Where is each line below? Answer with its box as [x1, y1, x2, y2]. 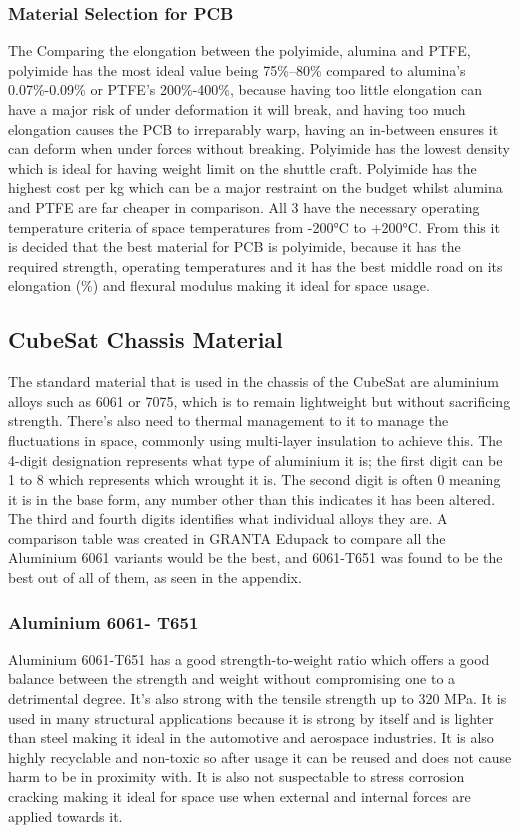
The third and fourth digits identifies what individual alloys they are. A [8, 508, 448, 529]
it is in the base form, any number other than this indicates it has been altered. [8, 488, 496, 509]
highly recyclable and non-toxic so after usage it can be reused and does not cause [8, 746, 512, 767]
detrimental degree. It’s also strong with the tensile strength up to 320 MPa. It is [8, 688, 507, 709]
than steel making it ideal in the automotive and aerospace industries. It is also [8, 727, 494, 748]
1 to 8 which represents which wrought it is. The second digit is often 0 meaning [8, 469, 501, 490]
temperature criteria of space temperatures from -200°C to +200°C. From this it [8, 216, 500, 237]
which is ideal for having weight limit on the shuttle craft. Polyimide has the [8, 157, 477, 178]
